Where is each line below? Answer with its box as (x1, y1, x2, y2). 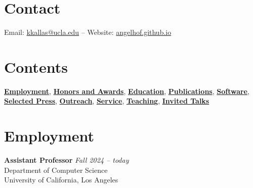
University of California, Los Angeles (4, 174, 118, 185)
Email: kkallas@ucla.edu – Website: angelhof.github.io (4, 27, 172, 37)
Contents (4, 56, 68, 77)
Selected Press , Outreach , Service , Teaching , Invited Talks (4, 96, 209, 106)
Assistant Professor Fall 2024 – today (4, 155, 129, 165)
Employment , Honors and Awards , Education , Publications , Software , (4, 85, 249, 96)
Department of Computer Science (4, 164, 108, 175)
